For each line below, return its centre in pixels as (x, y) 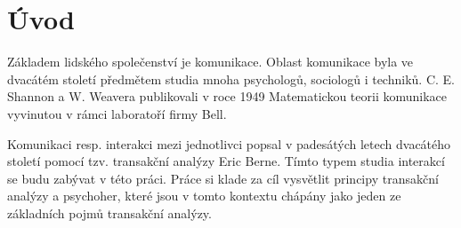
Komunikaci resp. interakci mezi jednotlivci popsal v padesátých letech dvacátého (229, 143)
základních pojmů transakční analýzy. (109, 212)
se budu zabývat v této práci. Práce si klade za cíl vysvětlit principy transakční (223, 178)
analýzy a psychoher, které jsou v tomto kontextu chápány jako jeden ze (204, 196)
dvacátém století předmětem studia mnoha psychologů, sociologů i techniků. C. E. (231, 79)
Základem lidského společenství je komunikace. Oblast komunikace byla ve (210, 62)
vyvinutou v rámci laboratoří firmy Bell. (117, 113)
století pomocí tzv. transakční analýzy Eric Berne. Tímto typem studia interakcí (226, 161)
